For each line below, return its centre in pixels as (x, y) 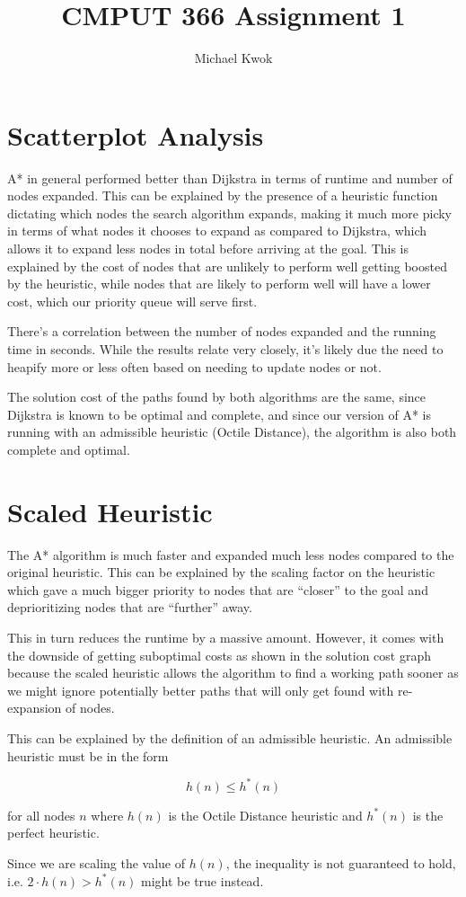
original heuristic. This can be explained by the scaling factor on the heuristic (221, 572)
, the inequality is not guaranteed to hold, (341, 862)
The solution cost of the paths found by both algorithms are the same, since (217, 397)
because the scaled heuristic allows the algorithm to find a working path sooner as (233, 673)
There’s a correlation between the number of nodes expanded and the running (222, 331)
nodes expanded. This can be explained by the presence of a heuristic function (223, 195)
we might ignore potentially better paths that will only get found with (201, 690)
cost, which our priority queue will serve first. (132, 301)
